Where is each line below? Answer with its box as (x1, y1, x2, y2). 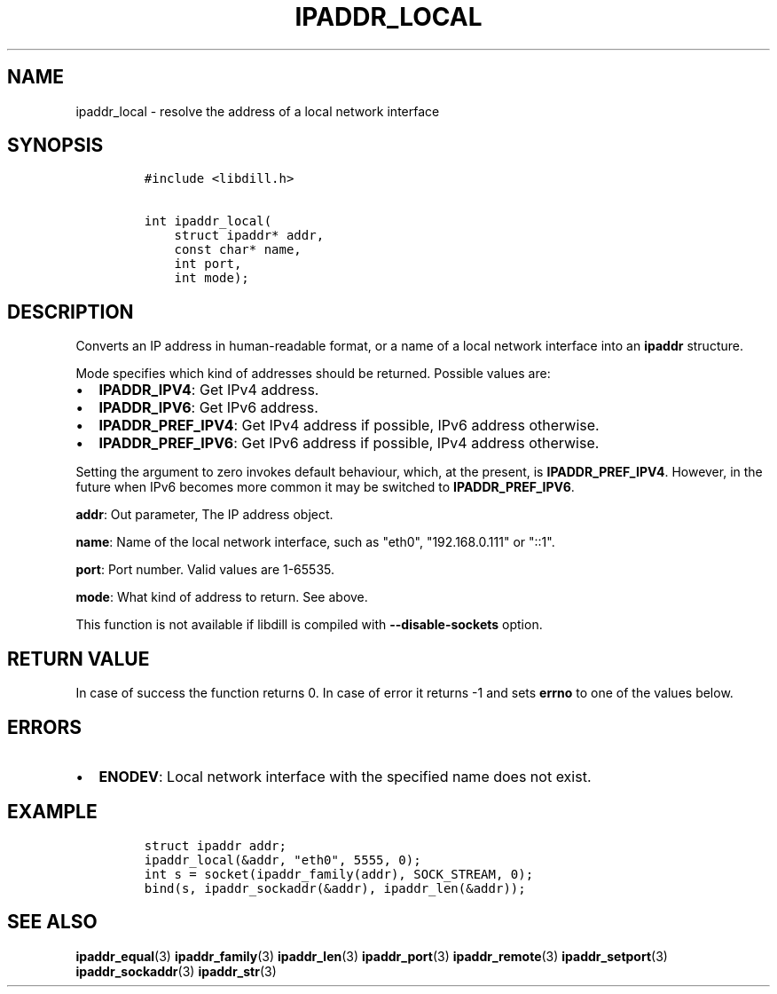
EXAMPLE (7, 801, 98, 824)
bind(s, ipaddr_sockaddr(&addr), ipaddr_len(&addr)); (144, 880, 526, 895)
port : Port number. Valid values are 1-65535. (75, 562, 335, 578)
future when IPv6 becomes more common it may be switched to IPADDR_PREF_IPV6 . (75, 479, 575, 495)
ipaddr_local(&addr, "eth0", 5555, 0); (144, 852, 421, 867)
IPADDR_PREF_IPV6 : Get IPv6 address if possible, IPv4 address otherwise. (98, 434, 600, 453)
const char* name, (174, 242, 302, 257)
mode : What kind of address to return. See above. (75, 589, 368, 605)
